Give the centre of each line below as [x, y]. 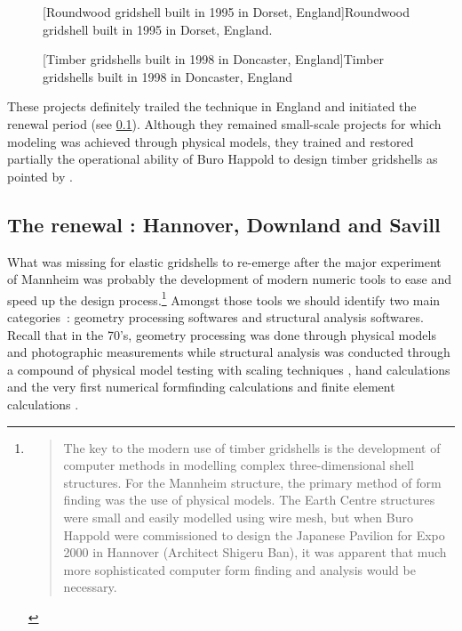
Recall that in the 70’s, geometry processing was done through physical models [222, 334]
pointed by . [40, 176]
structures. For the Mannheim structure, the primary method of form [252, 482]
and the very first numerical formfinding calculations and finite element [201, 387]
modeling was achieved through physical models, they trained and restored [211, 141]
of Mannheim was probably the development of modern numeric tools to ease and [230, 279]
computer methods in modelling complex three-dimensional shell [239, 465]
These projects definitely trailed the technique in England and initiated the [212, 106]
